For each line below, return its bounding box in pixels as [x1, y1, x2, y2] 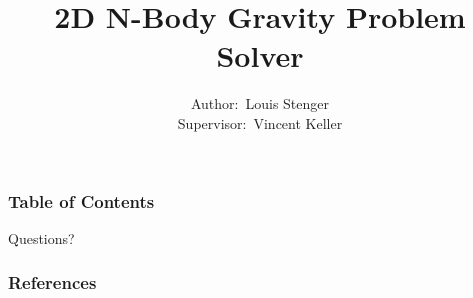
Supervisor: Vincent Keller [177, 112, 343, 133]
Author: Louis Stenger [190, 93, 330, 114]
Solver [216, 35, 304, 76]
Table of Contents [8, 188, 155, 213]
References [8, 270, 97, 295]
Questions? [8, 227, 75, 248]
